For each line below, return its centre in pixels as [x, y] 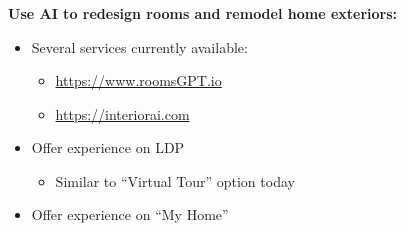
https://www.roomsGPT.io [138, 80]
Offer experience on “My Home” [130, 214]
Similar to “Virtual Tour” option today [175, 180]
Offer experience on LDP [108, 147]
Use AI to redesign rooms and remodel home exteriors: [203, 12]
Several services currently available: [139, 46]
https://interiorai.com [122, 113]
